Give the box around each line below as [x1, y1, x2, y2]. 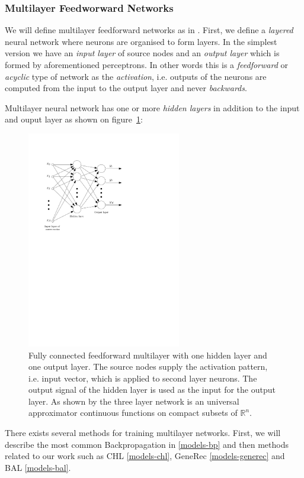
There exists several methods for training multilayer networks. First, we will [5, 427, 281, 439]
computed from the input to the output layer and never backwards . [5, 82, 247, 94]
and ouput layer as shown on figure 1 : [5, 113, 143, 125]
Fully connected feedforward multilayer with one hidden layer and [28, 348, 267, 361]
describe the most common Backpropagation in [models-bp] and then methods [5, 438, 289, 450]
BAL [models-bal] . [5, 461, 71, 473]
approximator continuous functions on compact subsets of [28, 406, 238, 419]
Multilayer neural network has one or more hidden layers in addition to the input [5, 101, 300, 114]
